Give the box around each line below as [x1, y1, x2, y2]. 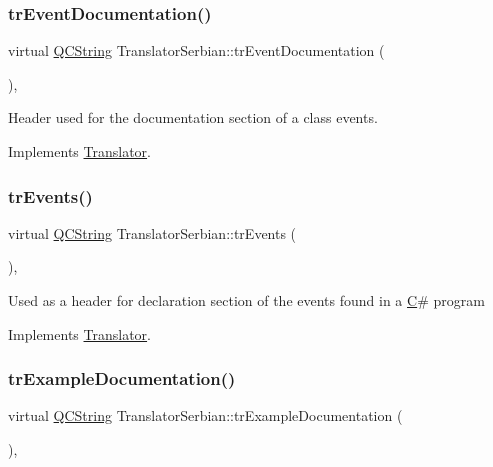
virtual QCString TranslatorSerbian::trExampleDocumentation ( [8, 405, 403, 426]
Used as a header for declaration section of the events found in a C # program [8, 290, 485, 310]
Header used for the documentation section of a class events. [8, 107, 378, 128]
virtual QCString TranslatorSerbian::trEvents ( [8, 222, 297, 243]
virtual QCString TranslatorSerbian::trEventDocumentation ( [8, 40, 385, 61]
